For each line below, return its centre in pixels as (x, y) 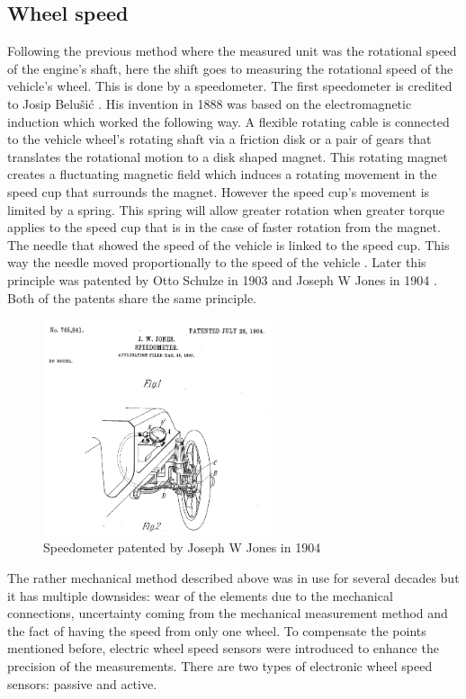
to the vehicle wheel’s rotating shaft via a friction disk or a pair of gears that (220, 139)
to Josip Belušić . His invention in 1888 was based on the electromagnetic (210, 103)
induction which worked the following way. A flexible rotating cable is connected (229, 121)
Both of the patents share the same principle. (132, 297)
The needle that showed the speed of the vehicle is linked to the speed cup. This (229, 244)
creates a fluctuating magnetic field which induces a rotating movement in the (222, 174)
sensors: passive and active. (82, 683)
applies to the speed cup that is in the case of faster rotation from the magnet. (224, 227)
